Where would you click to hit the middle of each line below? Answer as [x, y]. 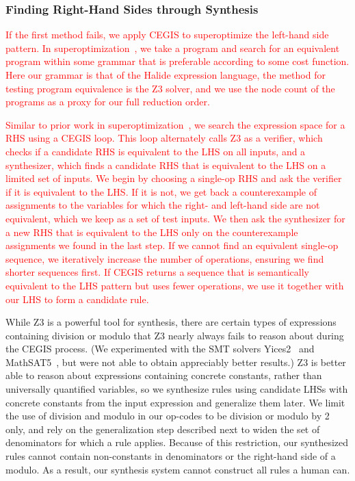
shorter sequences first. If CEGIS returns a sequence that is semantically [158, 272]
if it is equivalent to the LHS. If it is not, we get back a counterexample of [161, 191]
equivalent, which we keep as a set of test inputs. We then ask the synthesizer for [175, 218]
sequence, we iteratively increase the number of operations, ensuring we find [165, 258]
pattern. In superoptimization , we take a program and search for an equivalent [173, 48]
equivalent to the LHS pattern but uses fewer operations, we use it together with [175, 285]
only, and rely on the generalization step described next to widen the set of [163, 429]
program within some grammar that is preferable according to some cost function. [177, 61]
